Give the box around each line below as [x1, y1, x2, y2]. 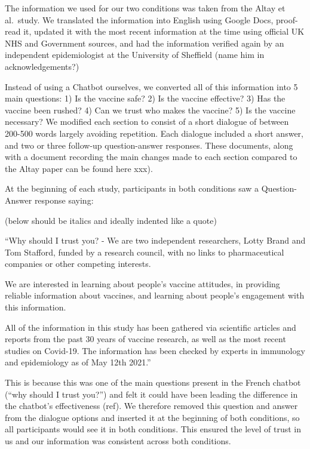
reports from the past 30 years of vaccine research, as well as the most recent [5, 333, 286, 345]
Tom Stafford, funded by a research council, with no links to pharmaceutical [5, 245, 284, 258]
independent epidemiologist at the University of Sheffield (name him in [5, 48, 265, 61]
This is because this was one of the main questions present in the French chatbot [5, 376, 301, 389]
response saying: [34, 193, 94, 206]
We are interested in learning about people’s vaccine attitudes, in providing [5, 277, 280, 290]
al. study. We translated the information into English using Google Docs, [5, 13, 274, 26]
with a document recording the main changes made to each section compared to [5, 150, 297, 163]
